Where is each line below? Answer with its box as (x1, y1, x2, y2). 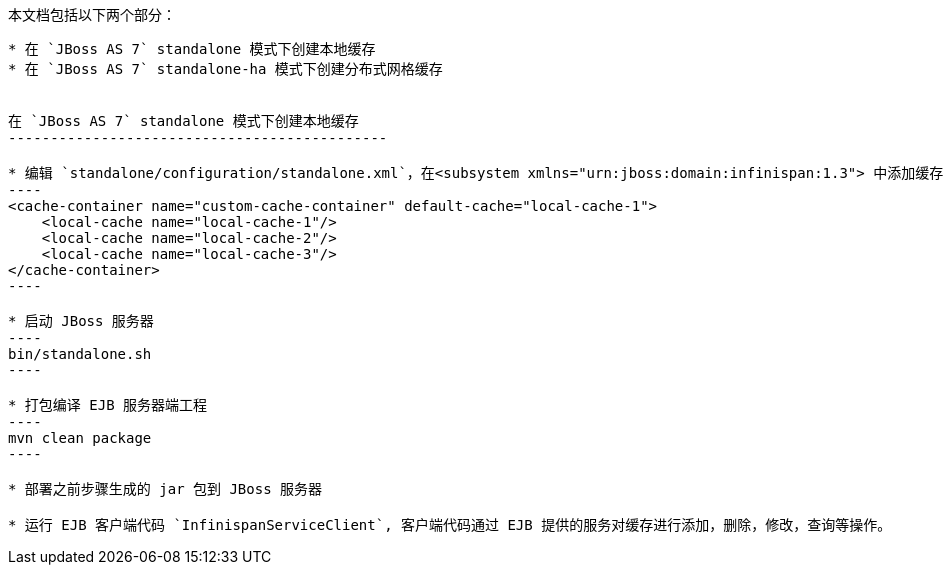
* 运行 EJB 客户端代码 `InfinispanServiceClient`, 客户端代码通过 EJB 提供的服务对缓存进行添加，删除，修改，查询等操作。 (8, 517, 892, 533)
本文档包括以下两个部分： (8, 6, 176, 23)
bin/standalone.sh (8, 346, 152, 362)
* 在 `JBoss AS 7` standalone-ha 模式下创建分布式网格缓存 (8, 61, 443, 77)
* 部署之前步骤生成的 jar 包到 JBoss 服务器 (8, 481, 323, 497)
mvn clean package (8, 430, 152, 446)
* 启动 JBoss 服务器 (8, 313, 154, 329)
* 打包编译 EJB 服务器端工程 (8, 397, 208, 413)
